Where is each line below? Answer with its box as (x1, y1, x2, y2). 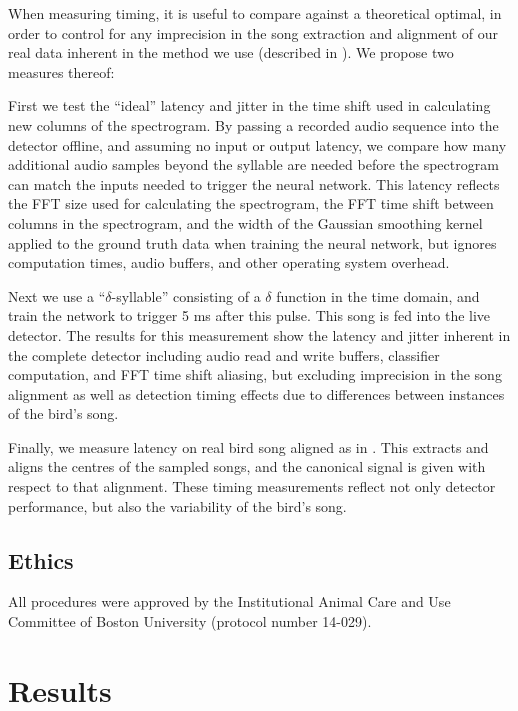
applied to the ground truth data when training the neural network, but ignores (8, 232, 497, 253)
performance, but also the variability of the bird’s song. (8, 495, 347, 516)
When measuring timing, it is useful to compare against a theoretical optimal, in (8, 3, 502, 23)
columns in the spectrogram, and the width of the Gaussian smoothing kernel (8, 212, 483, 233)
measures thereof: (8, 61, 115, 82)
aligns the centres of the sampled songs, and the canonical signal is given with (8, 456, 486, 477)
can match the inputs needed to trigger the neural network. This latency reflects (8, 173, 500, 194)
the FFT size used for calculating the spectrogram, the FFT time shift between (8, 193, 494, 214)
